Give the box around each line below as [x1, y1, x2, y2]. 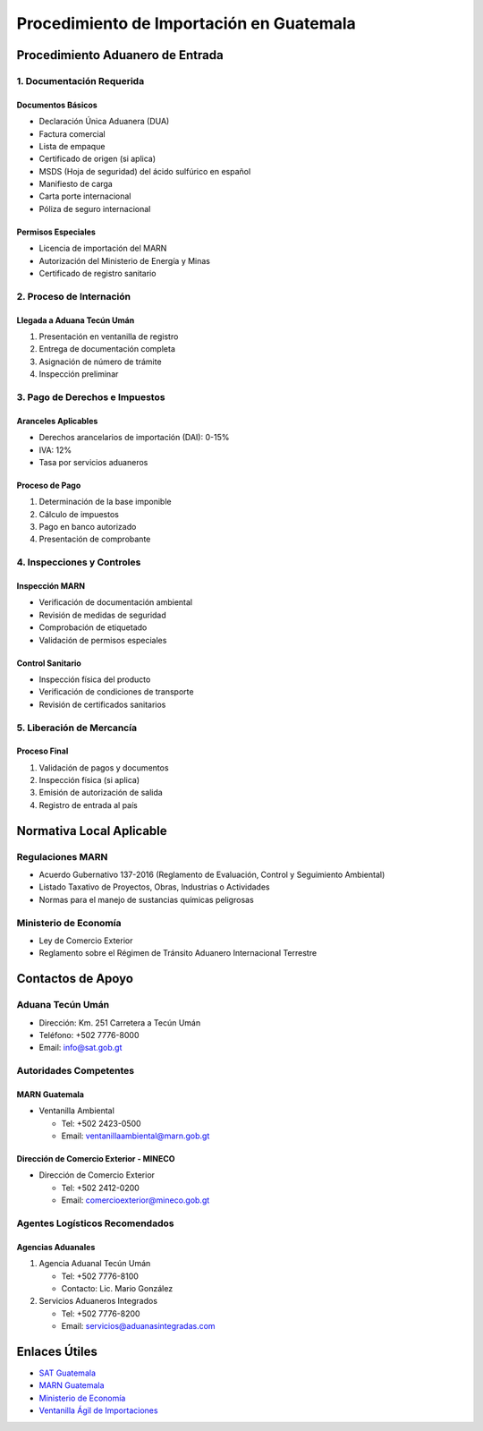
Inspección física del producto [38, 674, 151, 685]
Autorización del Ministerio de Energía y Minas [38, 255, 210, 266]
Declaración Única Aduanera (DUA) [38, 116, 170, 127]
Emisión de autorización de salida [38, 788, 163, 798]
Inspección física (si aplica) [38, 775, 140, 786]
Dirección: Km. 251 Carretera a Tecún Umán [38, 1017, 201, 1028]
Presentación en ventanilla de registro [38, 331, 179, 342]
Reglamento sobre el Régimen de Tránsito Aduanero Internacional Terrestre [38, 948, 318, 958]
